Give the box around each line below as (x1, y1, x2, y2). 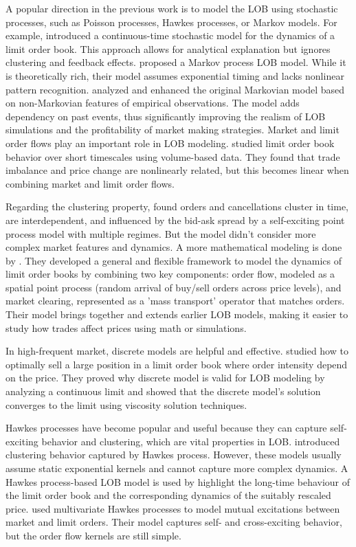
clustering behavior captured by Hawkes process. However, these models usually (5, 447, 342, 462)
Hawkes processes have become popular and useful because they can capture (5, 421, 327, 435)
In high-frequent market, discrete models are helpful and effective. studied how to (5, 344, 348, 358)
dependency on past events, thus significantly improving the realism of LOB (5, 109, 326, 123)
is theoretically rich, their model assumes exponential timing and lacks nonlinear (5, 68, 344, 82)
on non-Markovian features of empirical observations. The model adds (5, 96, 300, 110)
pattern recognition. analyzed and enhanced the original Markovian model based (5, 82, 345, 96)
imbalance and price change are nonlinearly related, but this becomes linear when (5, 163, 349, 177)
